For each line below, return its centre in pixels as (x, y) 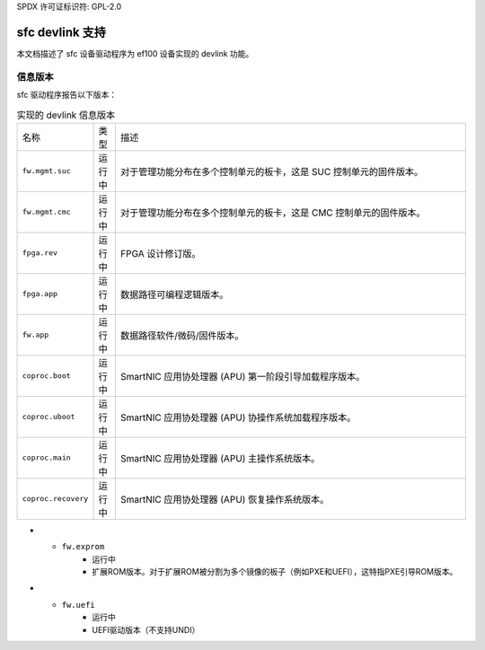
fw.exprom (83, 547)
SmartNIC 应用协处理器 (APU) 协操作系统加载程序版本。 (238, 417)
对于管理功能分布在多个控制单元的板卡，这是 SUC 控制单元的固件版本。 (272, 171)
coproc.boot (46, 376)
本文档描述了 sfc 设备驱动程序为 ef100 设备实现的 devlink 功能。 (135, 53)
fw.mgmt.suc (46, 171)
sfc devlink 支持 (62, 32)
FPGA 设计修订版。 (160, 253)
